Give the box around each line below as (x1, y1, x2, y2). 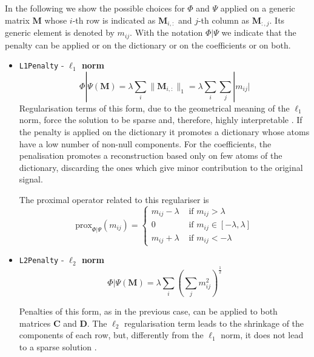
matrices (19, 316, 51, 329)
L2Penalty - (19, 253, 64, 266)
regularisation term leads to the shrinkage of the (124, 316, 304, 329)
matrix (5, 13, 30, 26)
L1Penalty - (19, 59, 64, 72)
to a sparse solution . (19, 340, 97, 353)
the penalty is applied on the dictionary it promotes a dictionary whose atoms (19, 125, 310, 138)
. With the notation (130, 26, 203, 39)
